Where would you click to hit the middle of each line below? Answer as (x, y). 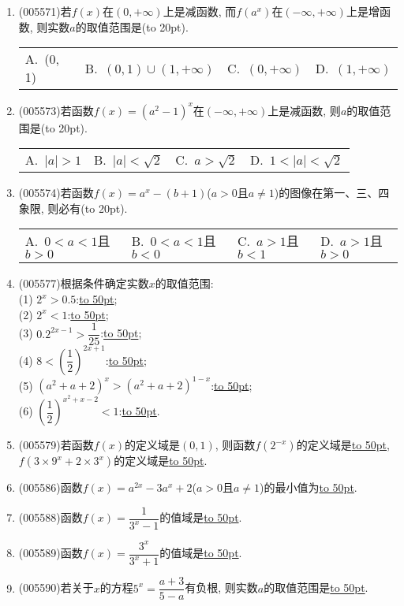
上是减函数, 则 (304, 110)
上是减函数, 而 (200, 11)
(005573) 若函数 (56, 110)
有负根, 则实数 (221, 587)
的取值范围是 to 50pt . (316, 587)
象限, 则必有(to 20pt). (73, 208)
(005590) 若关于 (56, 587)
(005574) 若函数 (56, 193)
